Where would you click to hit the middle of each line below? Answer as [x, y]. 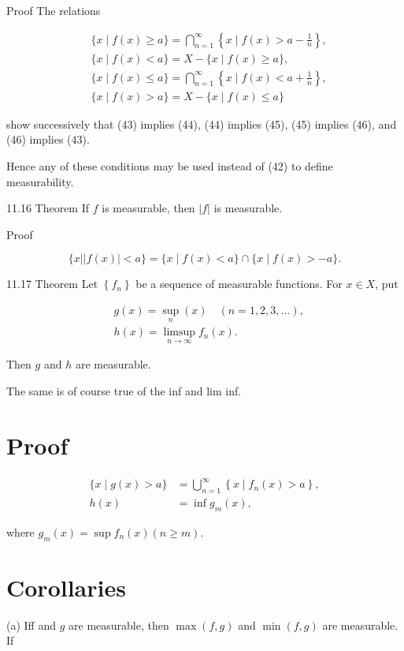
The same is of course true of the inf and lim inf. [124, 390]
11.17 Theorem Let [52, 284]
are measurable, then [119, 625]
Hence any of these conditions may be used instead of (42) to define [170, 165]
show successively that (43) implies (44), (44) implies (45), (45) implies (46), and [202, 123]
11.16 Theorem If [48, 208]
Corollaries [66, 587]
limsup [180, 333]
